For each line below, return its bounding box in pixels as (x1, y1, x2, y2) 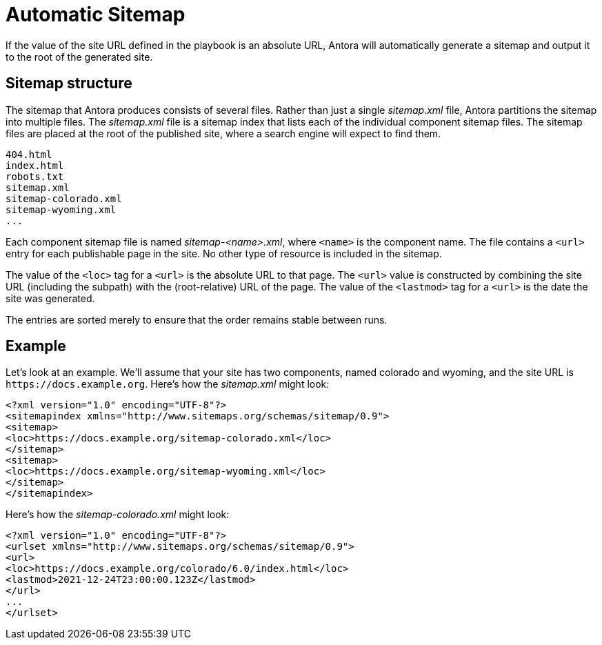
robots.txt (6, 170, 64, 182)
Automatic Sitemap (6, 3, 185, 26)
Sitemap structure (6, 75, 132, 92)
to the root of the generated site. (6, 50, 153, 63)
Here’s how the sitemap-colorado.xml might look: (6, 508, 230, 521)
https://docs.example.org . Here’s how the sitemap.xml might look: (6, 378, 330, 390)
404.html (6, 148, 52, 160)
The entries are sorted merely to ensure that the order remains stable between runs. (6, 313, 388, 326)
